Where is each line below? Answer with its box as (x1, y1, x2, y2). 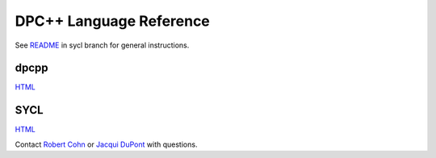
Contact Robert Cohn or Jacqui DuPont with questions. (15, 139, 198, 149)
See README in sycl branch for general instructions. (15, 40, 190, 50)
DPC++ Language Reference (15, 12, 210, 30)
